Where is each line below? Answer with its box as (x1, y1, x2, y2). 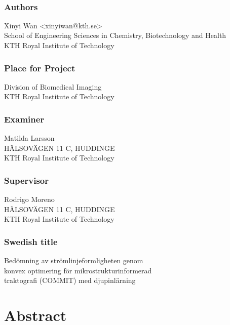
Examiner (4, 112, 45, 125)
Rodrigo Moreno (4, 194, 55, 205)
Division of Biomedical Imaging (4, 81, 102, 92)
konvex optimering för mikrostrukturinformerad (4, 265, 152, 275)
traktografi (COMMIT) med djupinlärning (4, 275, 136, 286)
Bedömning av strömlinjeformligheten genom (4, 255, 143, 266)
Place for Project (4, 61, 75, 74)
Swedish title (4, 235, 58, 248)
